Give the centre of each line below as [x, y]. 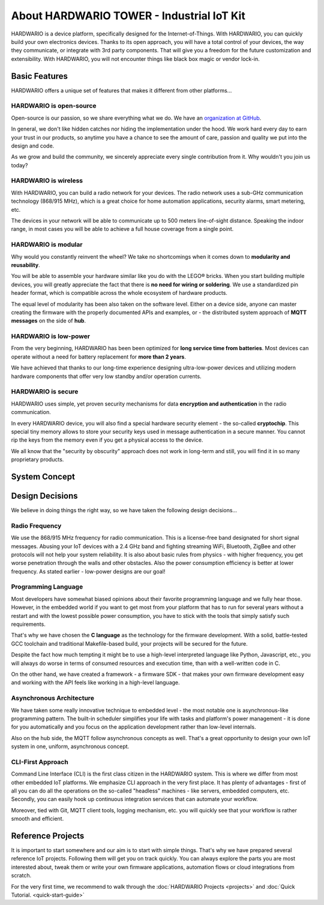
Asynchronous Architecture [52, 698]
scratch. [21, 876]
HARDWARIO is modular [47, 245]
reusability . [25, 265]
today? [19, 165]
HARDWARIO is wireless [47, 181]
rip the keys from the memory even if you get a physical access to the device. [107, 440]
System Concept [43, 476]
